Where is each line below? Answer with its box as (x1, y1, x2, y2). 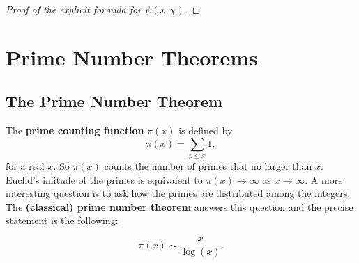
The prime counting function (6, 123, 144, 138)
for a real (6, 159, 45, 173)
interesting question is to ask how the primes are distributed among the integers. (6, 186, 351, 200)
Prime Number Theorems (6, 42, 258, 71)
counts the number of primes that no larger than (104, 159, 312, 173)
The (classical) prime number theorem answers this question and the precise (6, 199, 353, 214)
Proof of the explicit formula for (6, 2, 142, 16)
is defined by (178, 123, 233, 138)
